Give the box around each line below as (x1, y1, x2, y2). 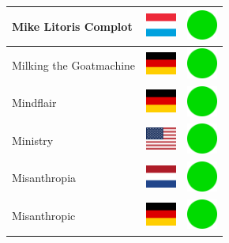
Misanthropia (12, 169, 77, 186)
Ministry (12, 131, 54, 148)
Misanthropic (12, 207, 76, 224)
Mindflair (12, 94, 57, 111)
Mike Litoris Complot (12, 17, 133, 34)
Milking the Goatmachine (12, 56, 136, 73)
